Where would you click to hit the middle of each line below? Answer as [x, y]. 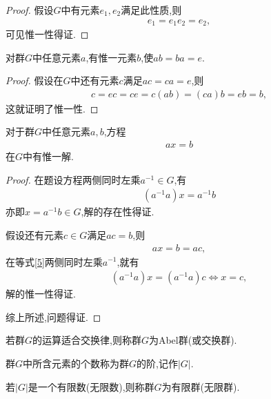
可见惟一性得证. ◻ [47, 34]
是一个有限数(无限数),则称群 [91, 386]
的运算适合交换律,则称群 [87, 340]
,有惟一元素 [111, 57]
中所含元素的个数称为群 [76, 363]
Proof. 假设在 [34, 80]
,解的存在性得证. [118, 212]
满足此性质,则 [151, 10]
